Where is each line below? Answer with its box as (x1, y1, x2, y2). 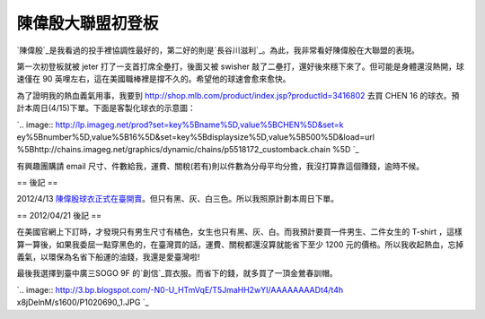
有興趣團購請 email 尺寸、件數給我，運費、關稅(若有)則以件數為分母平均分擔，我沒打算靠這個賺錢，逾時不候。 (16, 160, 425, 171)
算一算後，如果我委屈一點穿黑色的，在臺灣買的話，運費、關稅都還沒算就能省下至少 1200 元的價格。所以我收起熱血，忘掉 (16, 238, 464, 250)
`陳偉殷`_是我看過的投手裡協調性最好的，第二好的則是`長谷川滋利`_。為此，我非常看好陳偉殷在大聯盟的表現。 (16, 45, 419, 56)
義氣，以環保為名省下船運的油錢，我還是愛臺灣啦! (16, 252, 201, 263)
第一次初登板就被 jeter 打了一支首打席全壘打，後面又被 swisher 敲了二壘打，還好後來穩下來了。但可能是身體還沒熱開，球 (16, 61, 464, 72)
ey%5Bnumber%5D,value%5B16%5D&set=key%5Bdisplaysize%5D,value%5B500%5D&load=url (16, 131, 375, 142)
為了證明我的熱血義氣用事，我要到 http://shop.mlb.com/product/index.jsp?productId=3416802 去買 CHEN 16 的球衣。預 (16, 90, 460, 100)
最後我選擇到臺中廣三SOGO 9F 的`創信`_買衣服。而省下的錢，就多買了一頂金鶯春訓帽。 (16, 268, 339, 279)
